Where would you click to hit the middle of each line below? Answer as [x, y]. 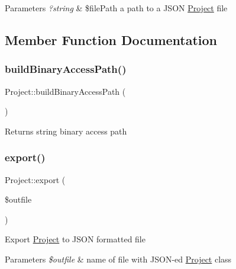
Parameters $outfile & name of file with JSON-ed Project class [118, 259]
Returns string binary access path [66, 131]
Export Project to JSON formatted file [75, 239]
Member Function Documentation [111, 39]
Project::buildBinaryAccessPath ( [65, 91]
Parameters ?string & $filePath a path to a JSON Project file [116, 8]
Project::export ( [35, 179]
